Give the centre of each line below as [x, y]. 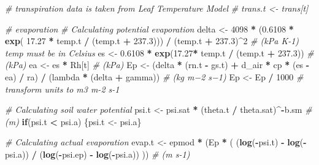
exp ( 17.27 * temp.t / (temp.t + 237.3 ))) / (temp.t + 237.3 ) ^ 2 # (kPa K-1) [152, 41]
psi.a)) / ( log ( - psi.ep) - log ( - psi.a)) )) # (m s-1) [98, 154]
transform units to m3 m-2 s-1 [62, 89]
